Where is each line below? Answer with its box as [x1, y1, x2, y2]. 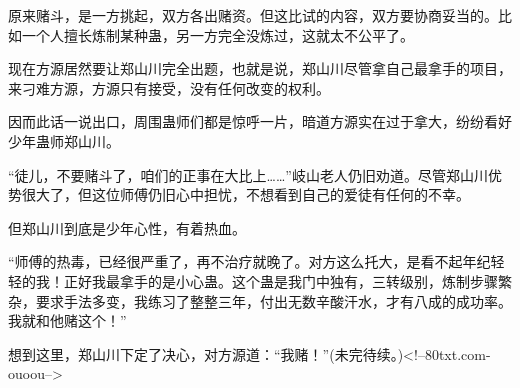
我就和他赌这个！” [8, 310, 127, 331]
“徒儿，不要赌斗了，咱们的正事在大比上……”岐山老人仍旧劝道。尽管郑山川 [8, 164, 488, 185]
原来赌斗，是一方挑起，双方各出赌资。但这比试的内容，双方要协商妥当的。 [8, 5, 498, 25]
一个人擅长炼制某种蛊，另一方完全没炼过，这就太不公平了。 [21, 24, 414, 45]
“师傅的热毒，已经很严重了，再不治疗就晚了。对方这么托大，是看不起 [8, 251, 463, 272]
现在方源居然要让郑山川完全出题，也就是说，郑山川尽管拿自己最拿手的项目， [8, 58, 512, 79]
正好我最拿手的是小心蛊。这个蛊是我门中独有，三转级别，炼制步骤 [63, 270, 498, 291]
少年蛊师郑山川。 [8, 130, 120, 151]
